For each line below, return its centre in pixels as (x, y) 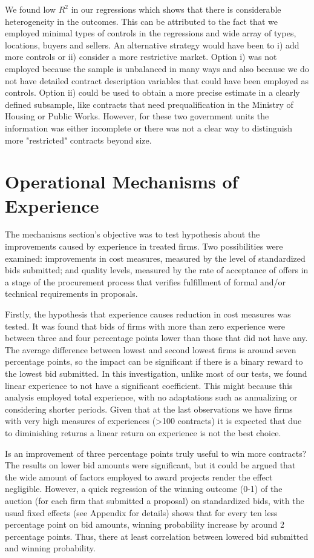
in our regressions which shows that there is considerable (176, 9)
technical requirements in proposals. (71, 294)
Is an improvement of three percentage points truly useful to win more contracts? (156, 453)
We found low (31, 9)
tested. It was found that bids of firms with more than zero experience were (145, 326)
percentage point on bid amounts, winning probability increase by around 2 (145, 524)
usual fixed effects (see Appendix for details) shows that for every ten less (141, 512)
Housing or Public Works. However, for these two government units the (137, 116)
